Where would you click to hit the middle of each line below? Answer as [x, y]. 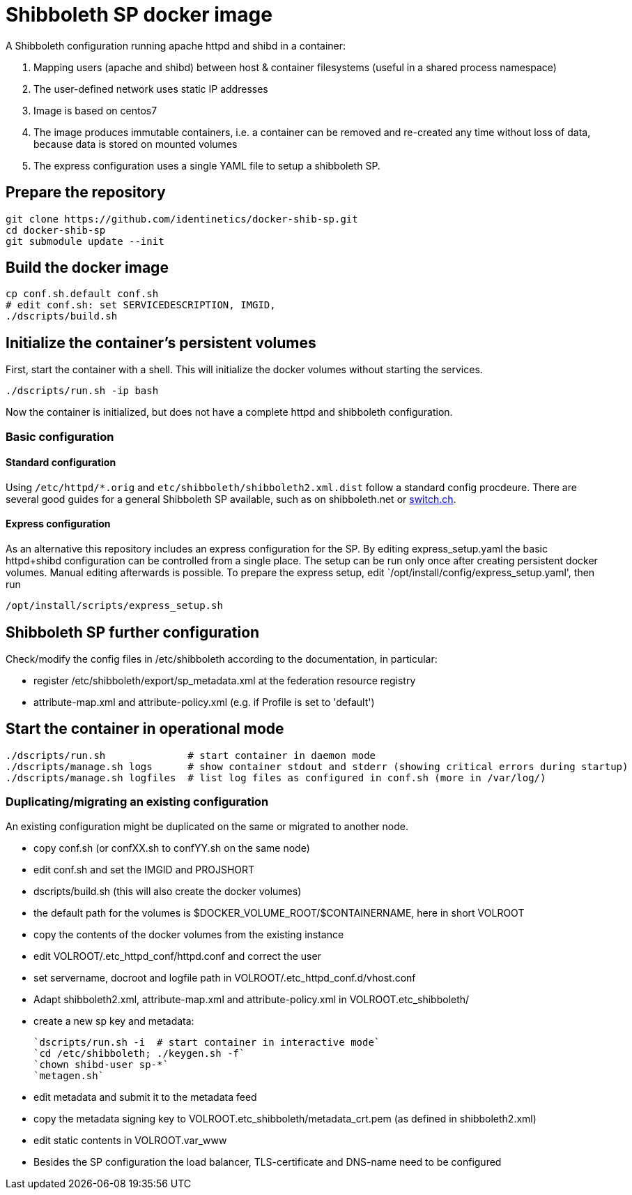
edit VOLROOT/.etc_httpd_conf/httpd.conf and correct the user [177, 956]
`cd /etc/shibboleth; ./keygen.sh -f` [139, 1053]
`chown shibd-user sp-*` [101, 1064]
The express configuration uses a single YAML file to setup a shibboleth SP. [207, 165]
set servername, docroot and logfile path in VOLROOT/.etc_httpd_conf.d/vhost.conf [225, 977]
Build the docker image [87, 268]
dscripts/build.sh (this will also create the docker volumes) [168, 891]
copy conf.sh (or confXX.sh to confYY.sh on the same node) [172, 848]
